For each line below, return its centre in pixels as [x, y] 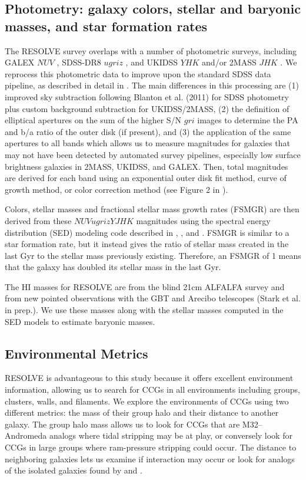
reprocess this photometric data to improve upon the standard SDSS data [138, 73]
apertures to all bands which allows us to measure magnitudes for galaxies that [147, 143]
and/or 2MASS [229, 62]
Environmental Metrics [76, 353]
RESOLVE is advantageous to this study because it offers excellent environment [149, 378]
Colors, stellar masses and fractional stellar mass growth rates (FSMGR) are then [152, 209]
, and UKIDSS [152, 62]
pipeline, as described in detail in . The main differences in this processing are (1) [152, 85]
